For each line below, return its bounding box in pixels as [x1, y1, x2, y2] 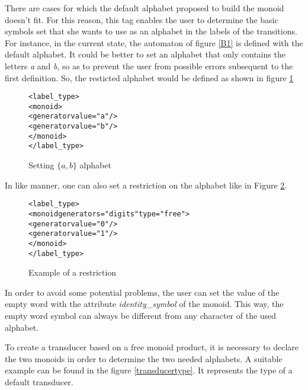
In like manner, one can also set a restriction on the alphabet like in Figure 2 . [5, 178, 287, 191]
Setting [28, 159, 54, 171]
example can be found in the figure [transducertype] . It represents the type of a [5, 364, 293, 376]
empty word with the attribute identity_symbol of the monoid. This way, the [5, 298, 284, 310]
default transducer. [5, 375, 73, 388]
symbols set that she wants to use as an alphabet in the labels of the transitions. [5, 25, 297, 37]
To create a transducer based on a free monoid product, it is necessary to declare [5, 341, 299, 353]
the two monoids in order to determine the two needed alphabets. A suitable [5, 352, 283, 365]
